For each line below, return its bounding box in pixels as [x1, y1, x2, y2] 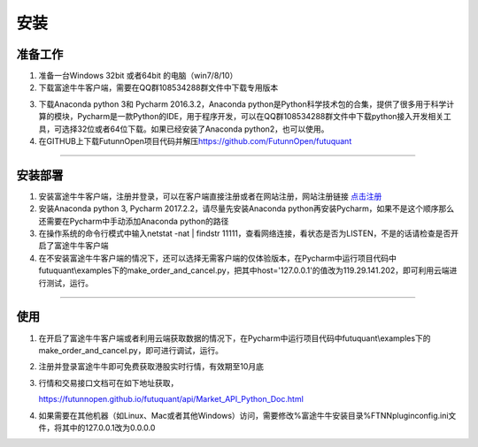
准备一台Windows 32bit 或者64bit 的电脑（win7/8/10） [38, 71, 238, 81]
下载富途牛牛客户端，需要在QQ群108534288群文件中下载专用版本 [38, 82, 279, 93]
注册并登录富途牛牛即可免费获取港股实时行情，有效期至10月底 [38, 361, 265, 372]
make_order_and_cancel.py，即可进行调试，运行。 [38, 345, 223, 355]
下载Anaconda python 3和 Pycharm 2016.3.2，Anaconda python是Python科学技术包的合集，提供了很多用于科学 [38, 98, 447, 110]
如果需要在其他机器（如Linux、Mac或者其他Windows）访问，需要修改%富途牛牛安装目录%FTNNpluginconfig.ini [38, 410, 449, 420]
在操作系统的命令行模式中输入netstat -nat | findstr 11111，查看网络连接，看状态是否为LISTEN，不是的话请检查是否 [38, 228, 451, 239]
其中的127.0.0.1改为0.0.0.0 [61, 422, 156, 433]
